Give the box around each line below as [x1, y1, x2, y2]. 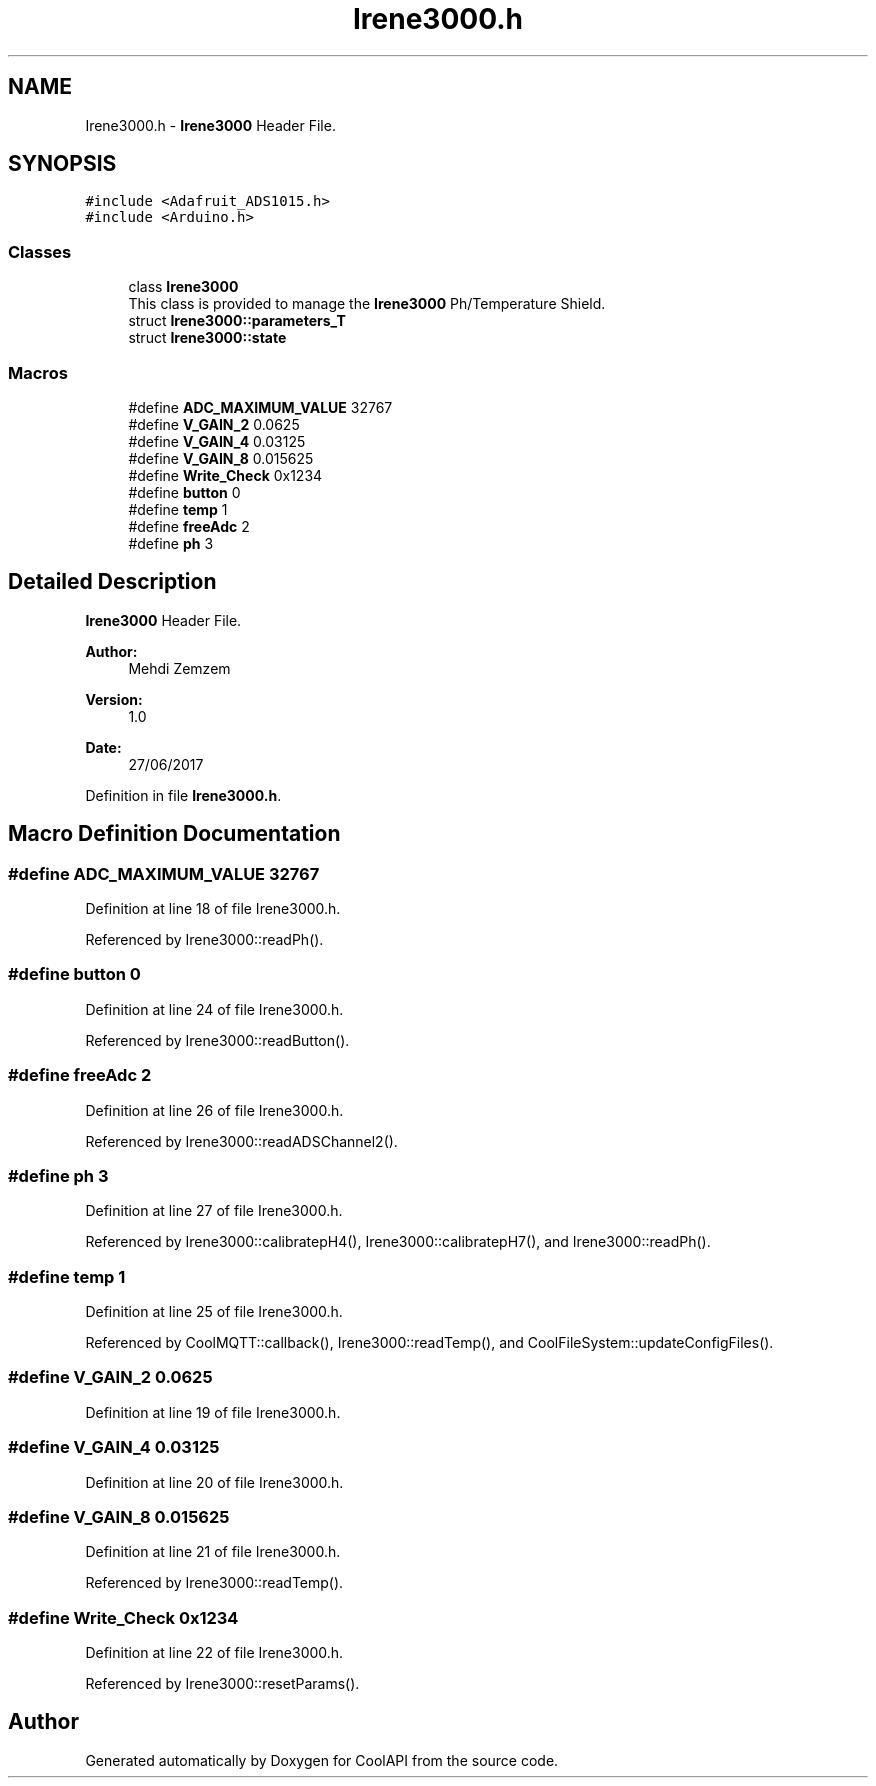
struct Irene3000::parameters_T [128, 312, 346, 330]
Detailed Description [8, 569, 217, 595]
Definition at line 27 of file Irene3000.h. [85, 1202, 343, 1220]
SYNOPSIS [8, 151, 117, 177]
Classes [8, 241, 72, 262]
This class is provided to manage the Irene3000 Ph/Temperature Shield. [128, 295, 606, 313]
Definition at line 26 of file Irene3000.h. [85, 1101, 344, 1119]
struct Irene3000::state [128, 329, 287, 347]
